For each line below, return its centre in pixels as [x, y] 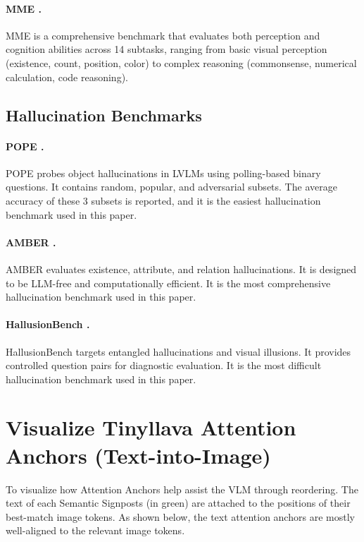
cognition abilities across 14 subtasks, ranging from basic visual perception [167, 49]
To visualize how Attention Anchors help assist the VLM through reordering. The [182, 489]
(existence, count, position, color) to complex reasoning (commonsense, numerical [181, 62]
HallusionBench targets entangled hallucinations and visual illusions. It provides [178, 351]
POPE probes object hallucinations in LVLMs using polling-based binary [163, 173]
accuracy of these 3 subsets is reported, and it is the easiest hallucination [163, 200]
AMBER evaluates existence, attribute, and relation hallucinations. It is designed [181, 269]
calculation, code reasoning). [67, 77]
